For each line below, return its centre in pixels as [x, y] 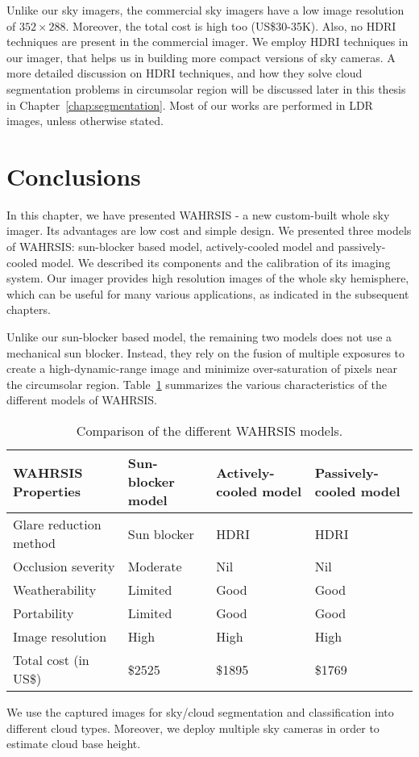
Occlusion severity [64, 566]
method [34, 543]
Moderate [155, 566]
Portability [44, 613]
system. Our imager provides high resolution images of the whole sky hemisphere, [208, 278]
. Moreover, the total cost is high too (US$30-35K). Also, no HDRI [231, 25]
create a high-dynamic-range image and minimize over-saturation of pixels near [202, 368]
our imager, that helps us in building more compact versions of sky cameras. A [201, 57]
